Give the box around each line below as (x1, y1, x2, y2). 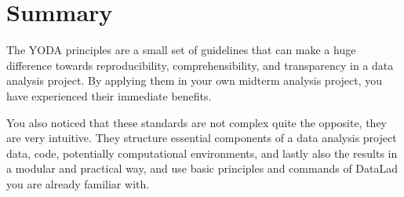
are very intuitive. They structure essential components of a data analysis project (6, 130, 397, 146)
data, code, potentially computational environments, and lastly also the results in (6, 144, 398, 161)
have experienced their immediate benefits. (6, 87, 212, 104)
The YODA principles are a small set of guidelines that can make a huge (6, 42, 356, 58)
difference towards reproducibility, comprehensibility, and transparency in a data (6, 57, 394, 73)
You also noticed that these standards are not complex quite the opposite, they (6, 114, 388, 130)
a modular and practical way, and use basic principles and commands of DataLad (6, 160, 398, 177)
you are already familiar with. (6, 175, 150, 192)
